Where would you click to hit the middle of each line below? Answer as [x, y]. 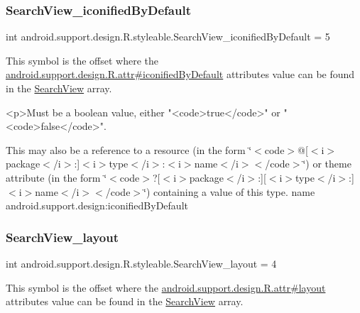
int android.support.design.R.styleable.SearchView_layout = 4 [141, 263]
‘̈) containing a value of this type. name [229, 191]
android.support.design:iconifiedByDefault [97, 205]
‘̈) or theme [327, 164]
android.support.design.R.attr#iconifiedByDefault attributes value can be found [180, 74]
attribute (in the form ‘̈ [56, 177]
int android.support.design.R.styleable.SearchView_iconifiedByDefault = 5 [168, 37]
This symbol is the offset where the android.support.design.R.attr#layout [166, 287]
